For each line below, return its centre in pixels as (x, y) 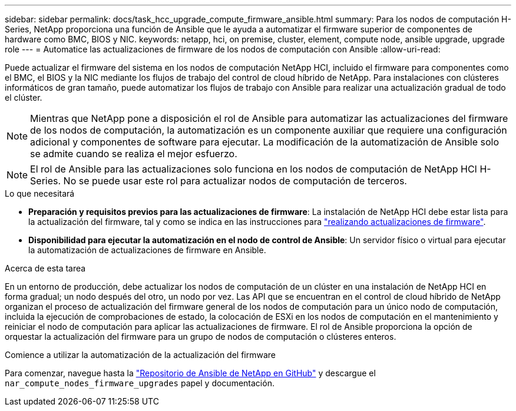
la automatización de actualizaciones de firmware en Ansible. (147, 250)
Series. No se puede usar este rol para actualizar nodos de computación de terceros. (219, 181)
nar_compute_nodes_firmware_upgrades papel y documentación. (140, 383)
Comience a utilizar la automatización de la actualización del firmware (140, 355)
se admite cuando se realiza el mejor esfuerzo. (134, 154)
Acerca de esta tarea (45, 268)
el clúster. (24, 97)
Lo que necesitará (40, 193)
